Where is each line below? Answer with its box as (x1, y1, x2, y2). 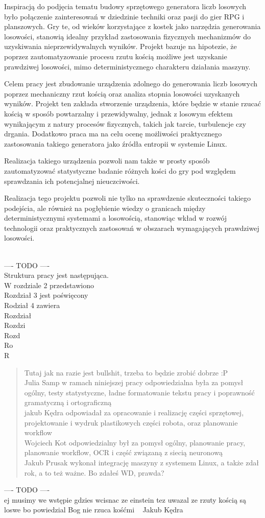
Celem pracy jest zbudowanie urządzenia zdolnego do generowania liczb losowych (4, 78, 258, 89)
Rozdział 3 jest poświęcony (4, 290, 88, 300)
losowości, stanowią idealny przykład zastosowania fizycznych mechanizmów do (4, 31, 251, 41)
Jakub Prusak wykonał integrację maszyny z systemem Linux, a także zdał (24, 457, 259, 467)
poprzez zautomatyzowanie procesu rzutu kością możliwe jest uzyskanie (4, 51, 227, 61)
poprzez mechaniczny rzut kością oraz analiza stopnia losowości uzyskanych (4, 88, 240, 99)
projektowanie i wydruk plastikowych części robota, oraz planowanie (24, 417, 238, 428)
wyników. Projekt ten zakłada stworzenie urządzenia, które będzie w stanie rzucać (4, 98, 261, 109)
